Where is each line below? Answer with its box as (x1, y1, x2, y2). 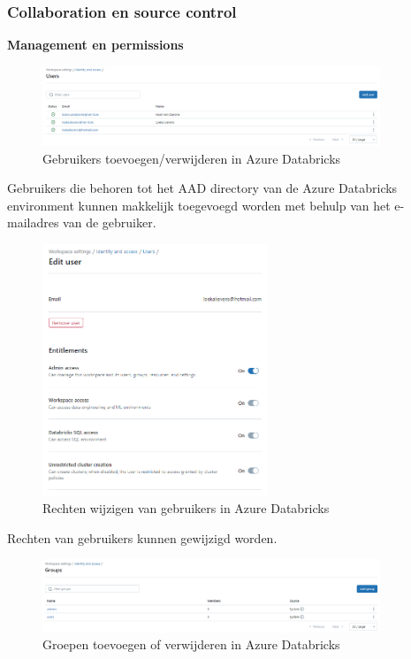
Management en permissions (7, 35, 184, 54)
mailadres (7, 213, 59, 232)
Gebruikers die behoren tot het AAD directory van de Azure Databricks (7, 179, 398, 197)
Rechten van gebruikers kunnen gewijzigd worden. (7, 528, 278, 547)
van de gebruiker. (63, 213, 156, 232)
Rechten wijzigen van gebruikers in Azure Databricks (42, 499, 330, 517)
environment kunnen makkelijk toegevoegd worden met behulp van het (7, 195, 391, 214)
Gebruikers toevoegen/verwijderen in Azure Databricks (42, 149, 341, 167)
